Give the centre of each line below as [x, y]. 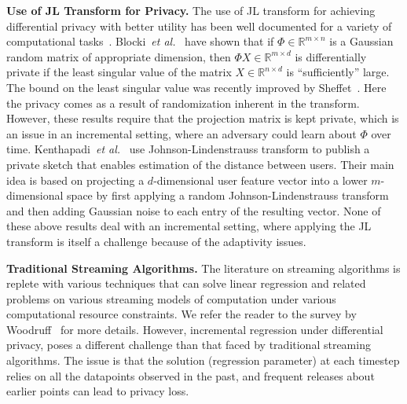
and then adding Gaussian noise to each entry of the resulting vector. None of [194, 210]
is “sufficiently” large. [338, 72]
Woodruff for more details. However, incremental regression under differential [195, 329]
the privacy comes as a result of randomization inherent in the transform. [183, 103]
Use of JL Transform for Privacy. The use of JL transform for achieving [191, 10]
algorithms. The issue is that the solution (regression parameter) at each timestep [203, 360]
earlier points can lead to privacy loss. [98, 391]
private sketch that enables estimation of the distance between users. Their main [200, 164]
